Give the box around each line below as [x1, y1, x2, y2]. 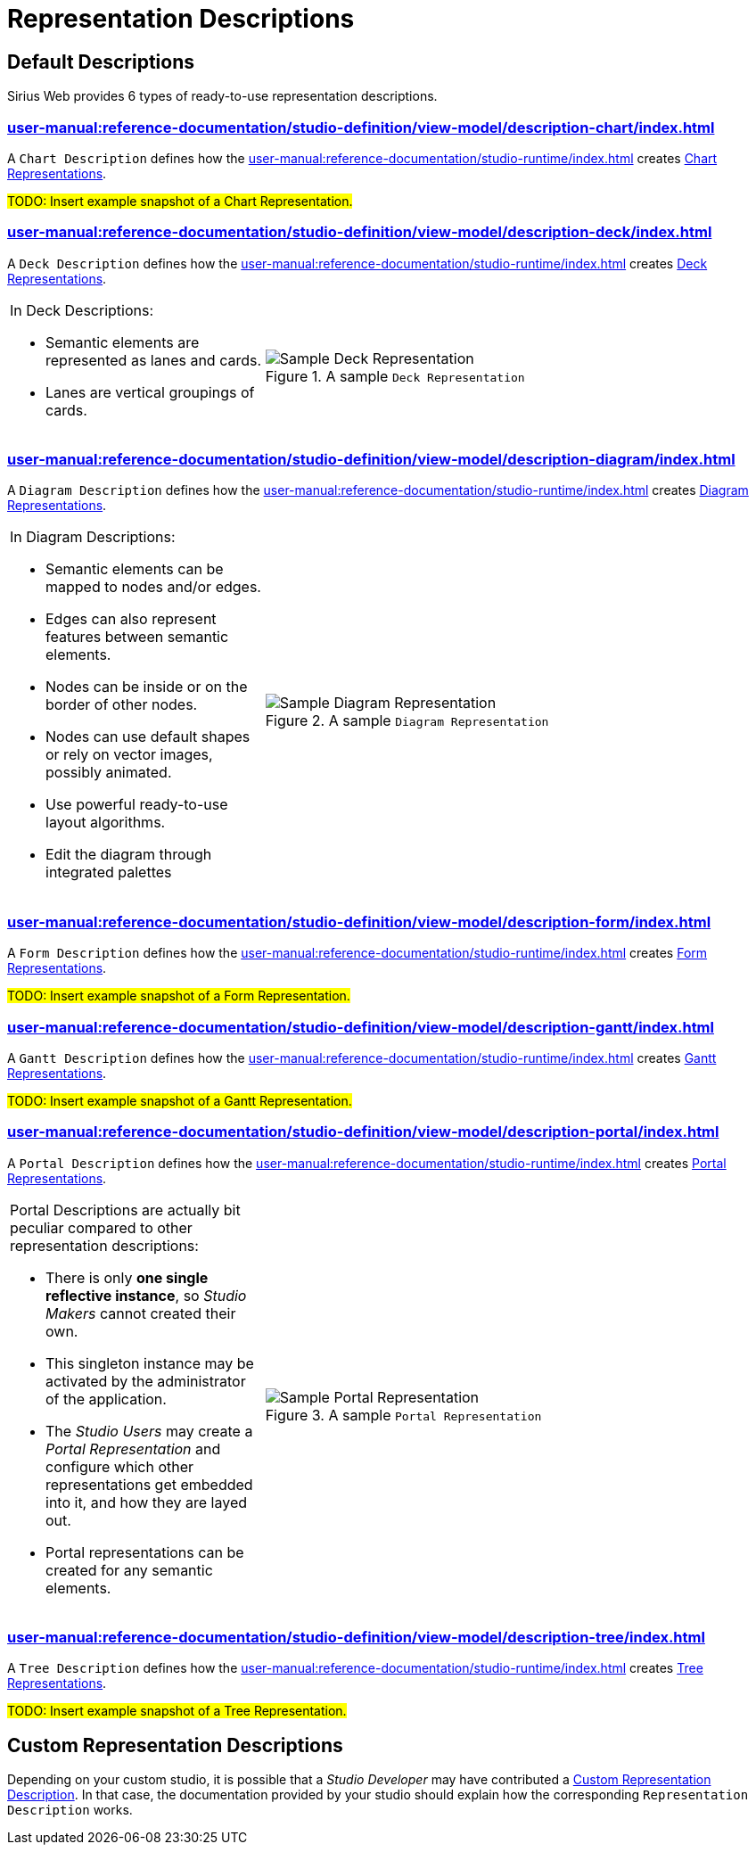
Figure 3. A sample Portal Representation [265, 1405, 542, 1424]
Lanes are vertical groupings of [45, 383, 255, 401]
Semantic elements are [45, 333, 200, 351]
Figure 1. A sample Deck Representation [265, 366, 525, 385]
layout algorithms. [45, 813, 166, 832]
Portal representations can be [45, 1543, 244, 1561]
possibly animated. [45, 763, 172, 782]
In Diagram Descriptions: [10, 528, 176, 547]
